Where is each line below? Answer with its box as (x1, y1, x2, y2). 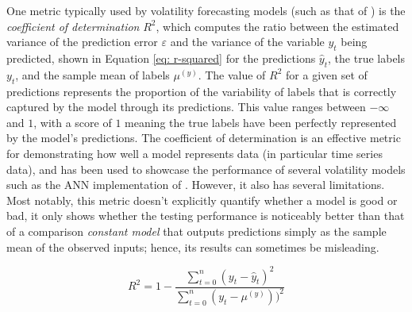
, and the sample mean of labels (15, 66, 170, 83)
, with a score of (33, 114, 112, 130)
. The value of (198, 66, 266, 83)
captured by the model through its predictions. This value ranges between (6, 98, 366, 115)
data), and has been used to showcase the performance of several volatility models (6, 160, 406, 177)
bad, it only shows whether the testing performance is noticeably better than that (6, 207, 405, 224)
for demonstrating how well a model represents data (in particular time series (6, 144, 383, 161)
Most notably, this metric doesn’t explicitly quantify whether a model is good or (6, 191, 398, 208)
